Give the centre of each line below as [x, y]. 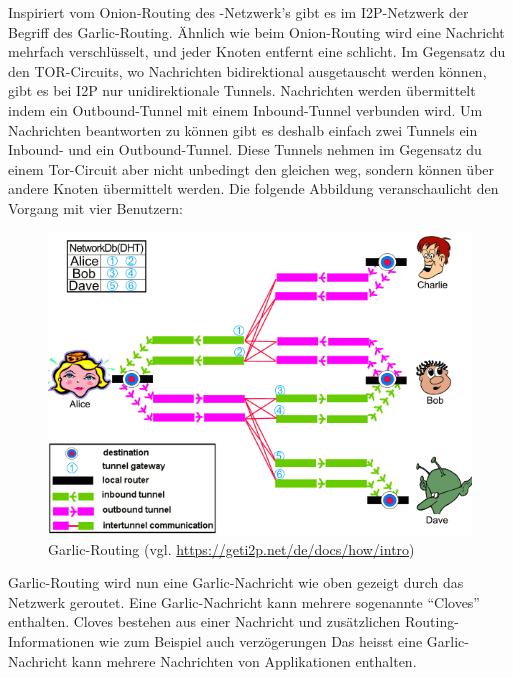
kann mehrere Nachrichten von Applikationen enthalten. [244, 660]
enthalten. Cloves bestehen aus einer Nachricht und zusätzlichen [204, 621]
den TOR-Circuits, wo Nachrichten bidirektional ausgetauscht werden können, [247, 70]
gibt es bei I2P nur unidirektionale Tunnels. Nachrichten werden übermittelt [242, 90]
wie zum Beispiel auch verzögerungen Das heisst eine [261, 641]
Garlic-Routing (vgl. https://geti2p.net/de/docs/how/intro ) [231, 548]
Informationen [51, 641]
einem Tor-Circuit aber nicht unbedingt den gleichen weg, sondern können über [251, 168]
